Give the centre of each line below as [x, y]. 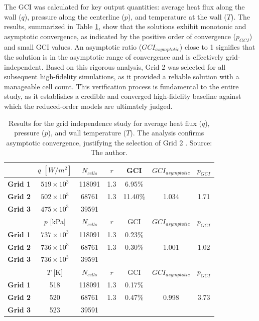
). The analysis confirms [167, 133]
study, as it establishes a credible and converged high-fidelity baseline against [123, 96]
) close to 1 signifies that [217, 46]
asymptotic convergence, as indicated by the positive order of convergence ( [120, 36]
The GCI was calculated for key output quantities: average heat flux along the [124, 7]
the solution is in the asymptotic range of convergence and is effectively [114, 57]
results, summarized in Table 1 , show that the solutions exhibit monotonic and [125, 26]
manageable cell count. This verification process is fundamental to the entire [121, 86]
